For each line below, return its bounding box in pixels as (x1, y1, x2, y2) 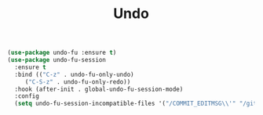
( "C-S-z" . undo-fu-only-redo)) (24, 77, 131, 86)
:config (14, 92, 40, 100)
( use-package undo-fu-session (7, 56, 107, 64)
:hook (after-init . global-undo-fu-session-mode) (14, 85, 184, 93)
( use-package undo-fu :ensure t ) (7, 49, 117, 57)
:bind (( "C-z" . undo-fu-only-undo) (14, 70, 134, 78)
